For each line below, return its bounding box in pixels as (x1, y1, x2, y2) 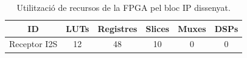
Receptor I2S (9, 37, 58, 50)
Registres (97, 22, 137, 34)
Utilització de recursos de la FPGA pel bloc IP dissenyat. (16, 1, 231, 13)
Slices (145, 22, 170, 34)
